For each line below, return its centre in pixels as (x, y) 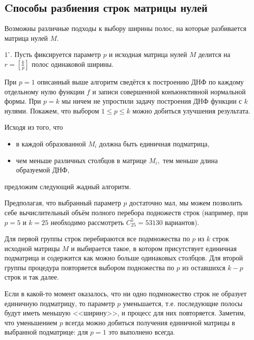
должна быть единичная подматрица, (154, 143)
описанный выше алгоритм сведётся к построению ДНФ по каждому (141, 81)
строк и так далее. (32, 277)
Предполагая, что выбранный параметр (63, 203)
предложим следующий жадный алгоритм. (68, 186)
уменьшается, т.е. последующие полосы (183, 303)
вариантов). (182, 222)
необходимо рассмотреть (87, 222)
